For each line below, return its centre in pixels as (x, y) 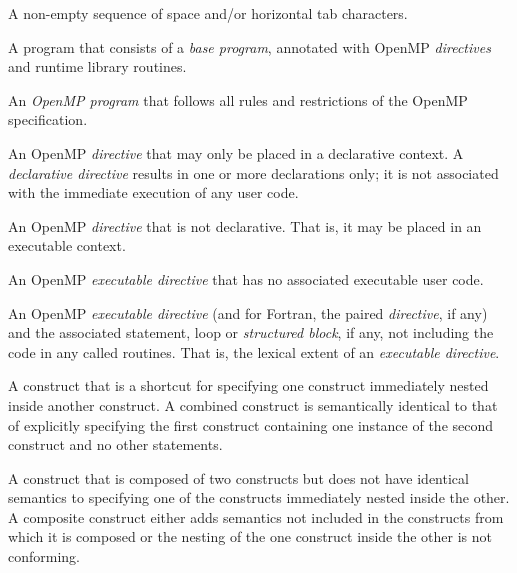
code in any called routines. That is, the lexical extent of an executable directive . (254, 351)
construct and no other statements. (115, 444)
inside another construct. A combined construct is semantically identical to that (253, 404)
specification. (48, 119)
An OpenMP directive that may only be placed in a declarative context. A (236, 152)
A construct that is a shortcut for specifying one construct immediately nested (248, 385)
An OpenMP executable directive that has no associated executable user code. (246, 278)
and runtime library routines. (97, 66)
